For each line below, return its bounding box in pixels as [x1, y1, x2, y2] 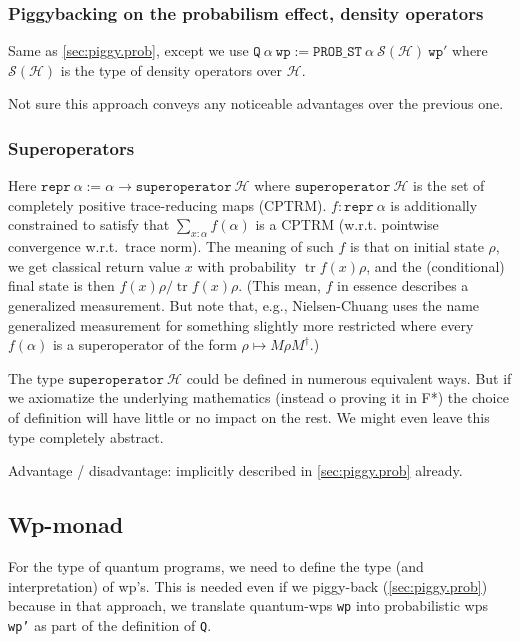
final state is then [8, 275, 115, 296]
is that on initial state [349, 236, 484, 257]
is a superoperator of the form [52, 334, 237, 355]
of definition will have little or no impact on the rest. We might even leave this [8, 406, 490, 427]
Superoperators [8, 135, 135, 160]
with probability [197, 255, 297, 276]
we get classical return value [8, 255, 181, 276]
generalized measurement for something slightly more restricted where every [8, 314, 474, 335]
